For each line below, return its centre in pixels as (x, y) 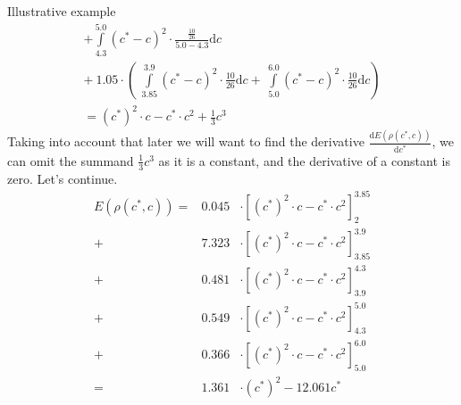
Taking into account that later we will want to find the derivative (186, 141)
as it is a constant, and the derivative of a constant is (304, 160)
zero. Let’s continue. (63, 178)
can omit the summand (71, 160)
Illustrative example (62, 11)
